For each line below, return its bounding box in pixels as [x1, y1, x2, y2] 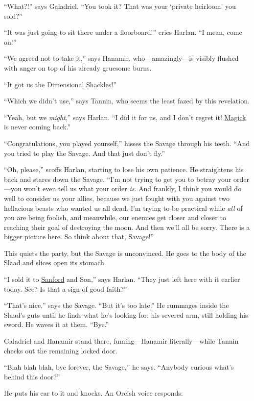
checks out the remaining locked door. [4, 345, 117, 355]
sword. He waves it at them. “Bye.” [4, 319, 109, 329]
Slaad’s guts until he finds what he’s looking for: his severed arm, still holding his [4, 309, 248, 320]
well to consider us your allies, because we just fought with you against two [4, 193, 230, 203]
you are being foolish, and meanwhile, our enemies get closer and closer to [4, 212, 226, 223]
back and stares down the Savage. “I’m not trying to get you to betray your [4, 174, 231, 184]
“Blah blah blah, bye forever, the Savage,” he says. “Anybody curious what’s [4, 362, 234, 372]
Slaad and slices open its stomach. [4, 257, 106, 268]
